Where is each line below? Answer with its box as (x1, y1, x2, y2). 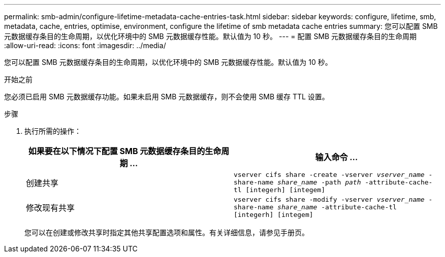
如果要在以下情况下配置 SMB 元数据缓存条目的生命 (28, 146, 221, 156)
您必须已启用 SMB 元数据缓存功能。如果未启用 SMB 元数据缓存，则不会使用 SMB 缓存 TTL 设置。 (4, 92, 329, 101)
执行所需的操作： (24, 127, 81, 135)
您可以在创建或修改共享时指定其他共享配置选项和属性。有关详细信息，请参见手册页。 (24, 228, 309, 237)
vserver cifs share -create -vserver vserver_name (234, 171, 425, 178)
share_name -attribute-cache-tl (277, 203, 397, 211)
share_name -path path (277, 178, 361, 186)
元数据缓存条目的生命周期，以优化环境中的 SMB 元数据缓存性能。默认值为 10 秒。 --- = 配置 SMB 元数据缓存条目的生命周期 (4, 32, 417, 41)
